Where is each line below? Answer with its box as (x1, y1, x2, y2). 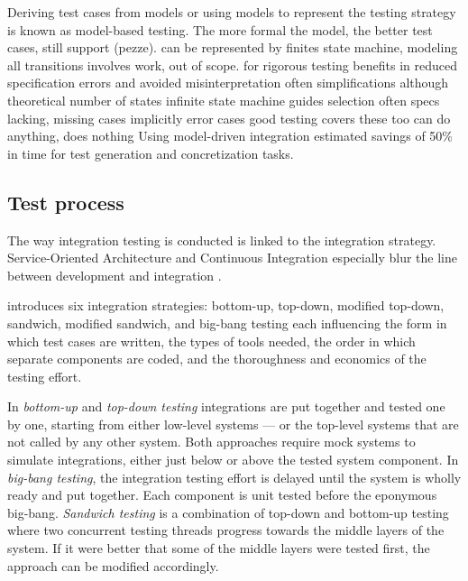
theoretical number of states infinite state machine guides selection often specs (7, 90, 440, 109)
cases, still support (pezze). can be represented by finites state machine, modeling (7, 38, 458, 57)
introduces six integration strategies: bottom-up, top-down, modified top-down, (7, 296, 445, 315)
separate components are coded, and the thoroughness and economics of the (7, 349, 427, 368)
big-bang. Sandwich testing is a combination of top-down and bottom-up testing (7, 503, 449, 521)
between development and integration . (7, 265, 222, 284)
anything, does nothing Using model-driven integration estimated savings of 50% (7, 126, 453, 145)
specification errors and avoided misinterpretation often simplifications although (7, 73, 449, 92)
